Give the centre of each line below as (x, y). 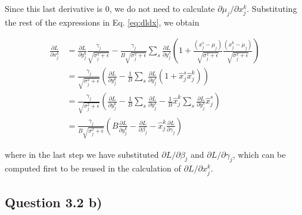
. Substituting (272, 8)
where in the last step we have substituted (82, 154)
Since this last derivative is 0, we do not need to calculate (110, 8)
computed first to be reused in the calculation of (93, 168)
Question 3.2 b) (54, 202)
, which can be (259, 154)
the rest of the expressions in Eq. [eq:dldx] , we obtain (102, 22)
